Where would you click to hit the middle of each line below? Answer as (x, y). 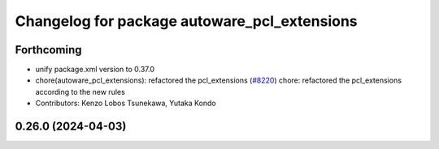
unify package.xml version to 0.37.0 (95, 70)
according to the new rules (80, 92)
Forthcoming (48, 50)
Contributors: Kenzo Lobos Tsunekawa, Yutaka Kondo (126, 103)
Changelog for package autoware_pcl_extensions (186, 21)
